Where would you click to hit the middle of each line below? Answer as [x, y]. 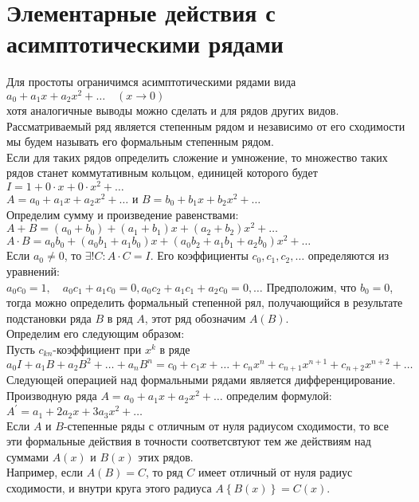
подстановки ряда [49, 318]
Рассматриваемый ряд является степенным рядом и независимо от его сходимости [206, 125]
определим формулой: [279, 396]
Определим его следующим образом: [96, 333]
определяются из [348, 255]
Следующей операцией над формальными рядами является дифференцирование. [201, 380]
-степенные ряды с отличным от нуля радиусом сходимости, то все [226, 425]
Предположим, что [311, 286]
